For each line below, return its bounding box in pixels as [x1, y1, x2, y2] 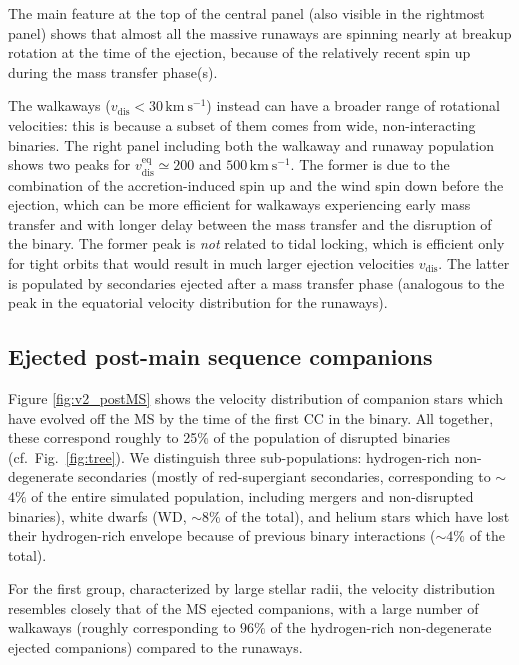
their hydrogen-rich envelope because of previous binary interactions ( [8, 525, 436, 546]
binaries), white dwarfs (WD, [8, 505, 187, 526]
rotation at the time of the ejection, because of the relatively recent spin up [8, 42, 471, 63]
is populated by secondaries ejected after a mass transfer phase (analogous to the [8, 272, 505, 293]
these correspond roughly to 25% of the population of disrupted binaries [8, 427, 450, 448]
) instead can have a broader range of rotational [206, 95, 500, 116]
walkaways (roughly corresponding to [8, 617, 236, 638]
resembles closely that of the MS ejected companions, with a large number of [8, 597, 479, 618]
